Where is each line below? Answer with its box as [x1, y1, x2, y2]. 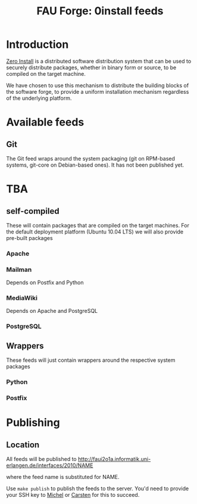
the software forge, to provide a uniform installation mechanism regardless [6, 88, 189, 95]
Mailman [6, 265, 32, 273]
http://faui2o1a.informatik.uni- [77, 456, 151, 463]
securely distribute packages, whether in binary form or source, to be [6, 64, 177, 71]
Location [6, 440, 40, 450]
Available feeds [6, 115, 85, 129]
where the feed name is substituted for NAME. [6, 474, 120, 481]
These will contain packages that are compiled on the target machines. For [6, 222, 189, 229]
